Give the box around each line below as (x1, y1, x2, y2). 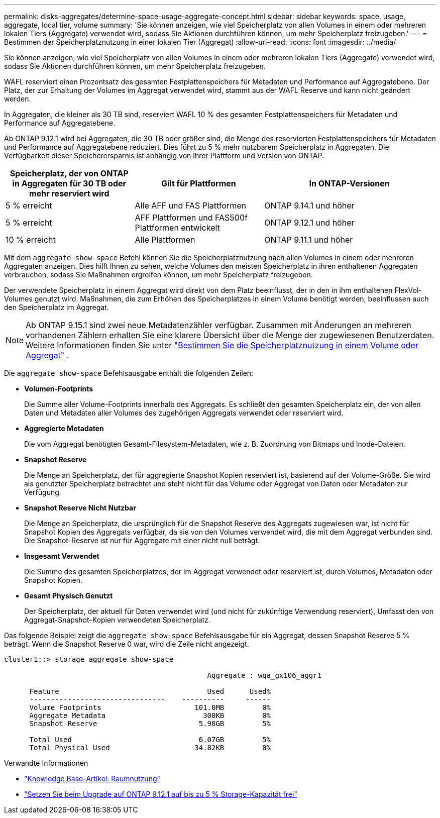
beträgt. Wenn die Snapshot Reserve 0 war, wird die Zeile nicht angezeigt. (4, 640, 249, 648)
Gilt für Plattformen (161, 178, 236, 188)
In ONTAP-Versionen (309, 178, 390, 188)
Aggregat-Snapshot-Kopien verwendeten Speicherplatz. (24, 616, 210, 624)
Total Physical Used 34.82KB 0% (29, 744, 271, 752)
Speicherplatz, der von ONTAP (10, 168, 129, 178)
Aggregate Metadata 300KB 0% (29, 711, 271, 720)
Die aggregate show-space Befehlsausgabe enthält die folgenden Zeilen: (4, 369, 254, 377)
